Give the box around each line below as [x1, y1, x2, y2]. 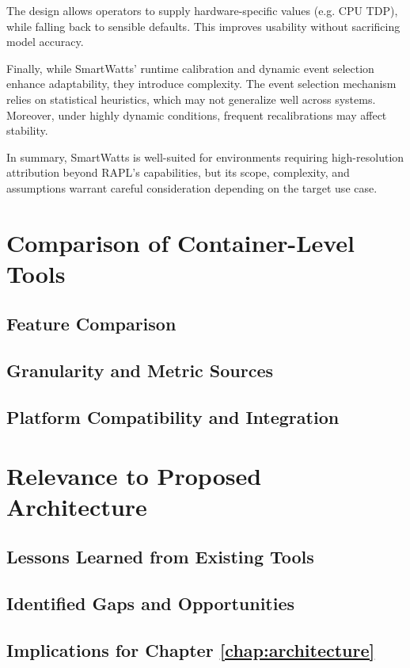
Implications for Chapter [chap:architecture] [6, 637, 375, 662]
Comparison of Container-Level [6, 226, 355, 258]
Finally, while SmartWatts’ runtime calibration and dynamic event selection [6, 59, 374, 76]
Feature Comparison [6, 311, 177, 336]
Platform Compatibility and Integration [6, 405, 340, 429]
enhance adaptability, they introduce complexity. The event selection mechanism [6, 75, 397, 92]
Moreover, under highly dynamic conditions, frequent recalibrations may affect [6, 106, 387, 123]
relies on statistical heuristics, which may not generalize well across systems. [6, 90, 376, 107]
